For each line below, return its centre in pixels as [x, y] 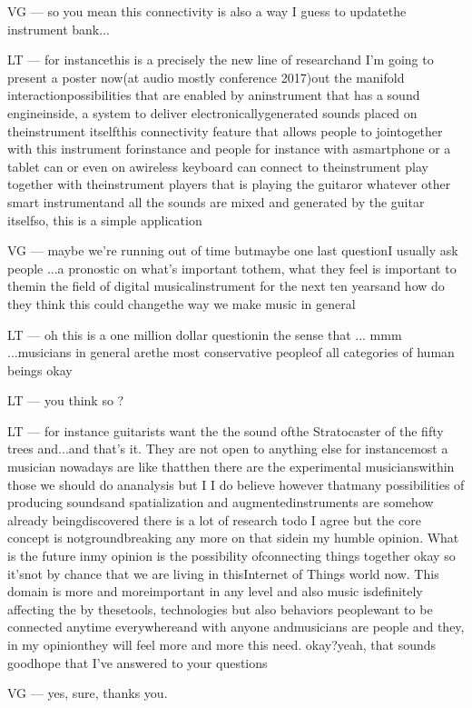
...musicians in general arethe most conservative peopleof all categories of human [231, 352]
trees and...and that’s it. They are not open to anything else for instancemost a [228, 449]
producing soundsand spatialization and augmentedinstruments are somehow [221, 502]
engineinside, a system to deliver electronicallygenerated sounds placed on [212, 112]
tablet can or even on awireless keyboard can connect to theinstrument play [218, 166]
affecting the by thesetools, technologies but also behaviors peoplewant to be [220, 608]
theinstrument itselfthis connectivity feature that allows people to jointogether [225, 130]
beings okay [40, 369]
